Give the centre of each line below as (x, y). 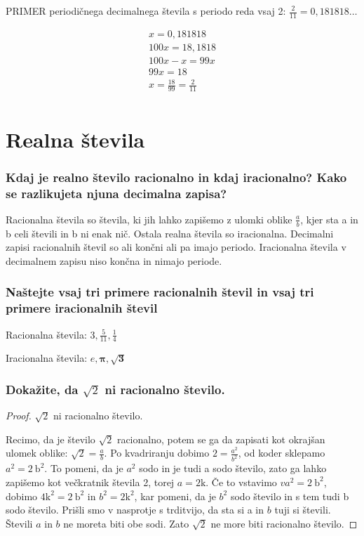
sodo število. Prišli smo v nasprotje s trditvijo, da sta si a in (135, 510)
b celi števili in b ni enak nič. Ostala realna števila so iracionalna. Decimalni (170, 233)
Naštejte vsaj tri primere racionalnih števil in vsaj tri (160, 292)
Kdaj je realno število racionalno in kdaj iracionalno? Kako (176, 177)
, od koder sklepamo (282, 453)
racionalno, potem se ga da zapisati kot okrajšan (221, 439)
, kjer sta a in (329, 219)
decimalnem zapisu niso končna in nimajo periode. (114, 260)
